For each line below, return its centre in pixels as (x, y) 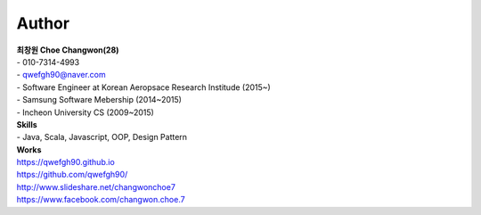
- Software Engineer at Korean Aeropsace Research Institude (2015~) (143, 87)
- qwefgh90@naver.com (61, 75)
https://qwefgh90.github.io (65, 162)
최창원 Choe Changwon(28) (68, 50)
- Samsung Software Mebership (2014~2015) (99, 100)
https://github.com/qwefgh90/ (72, 175)
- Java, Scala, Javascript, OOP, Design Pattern (102, 137)
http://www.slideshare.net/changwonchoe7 (96, 186)
